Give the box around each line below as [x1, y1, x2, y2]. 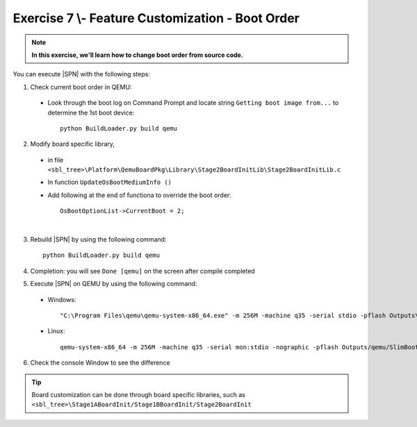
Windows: [47, 295, 76, 303]
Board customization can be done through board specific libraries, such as [31, 390, 246, 399]
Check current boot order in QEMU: [30, 83, 132, 91]
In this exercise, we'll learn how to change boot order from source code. [31, 51, 243, 59]
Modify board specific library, [30, 140, 115, 149]
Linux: [47, 327, 65, 335]
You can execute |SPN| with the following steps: [13, 70, 151, 78]
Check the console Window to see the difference [30, 358, 170, 367]
